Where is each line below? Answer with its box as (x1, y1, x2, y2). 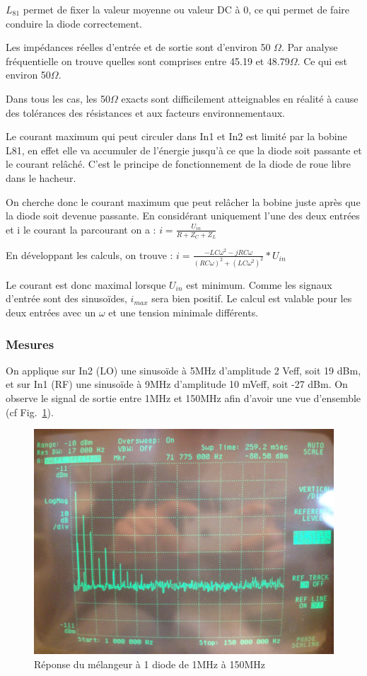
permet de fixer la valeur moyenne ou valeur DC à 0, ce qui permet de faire (23, 2, 350, 16)
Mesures (6, 335, 54, 353)
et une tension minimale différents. (108, 305, 259, 320)
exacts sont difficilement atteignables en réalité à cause (121, 91, 359, 105)
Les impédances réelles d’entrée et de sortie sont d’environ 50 (6, 40, 271, 55)
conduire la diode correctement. (6, 16, 143, 30)
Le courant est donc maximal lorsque (6, 277, 166, 292)
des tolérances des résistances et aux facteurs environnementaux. (6, 105, 285, 120)
